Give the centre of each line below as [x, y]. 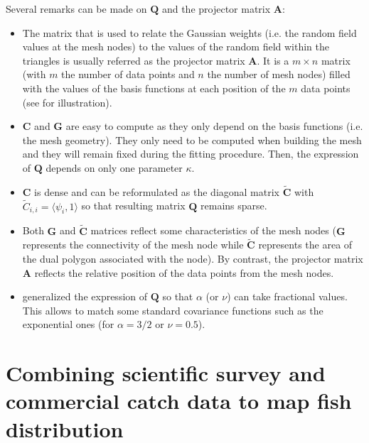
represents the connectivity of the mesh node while [133, 245]
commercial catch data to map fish [179, 401]
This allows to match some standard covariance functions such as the [173, 310]
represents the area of [305, 245]
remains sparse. [234, 206]
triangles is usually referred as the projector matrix [134, 60]
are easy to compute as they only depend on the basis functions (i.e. [214, 126]
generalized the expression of [85, 296]
